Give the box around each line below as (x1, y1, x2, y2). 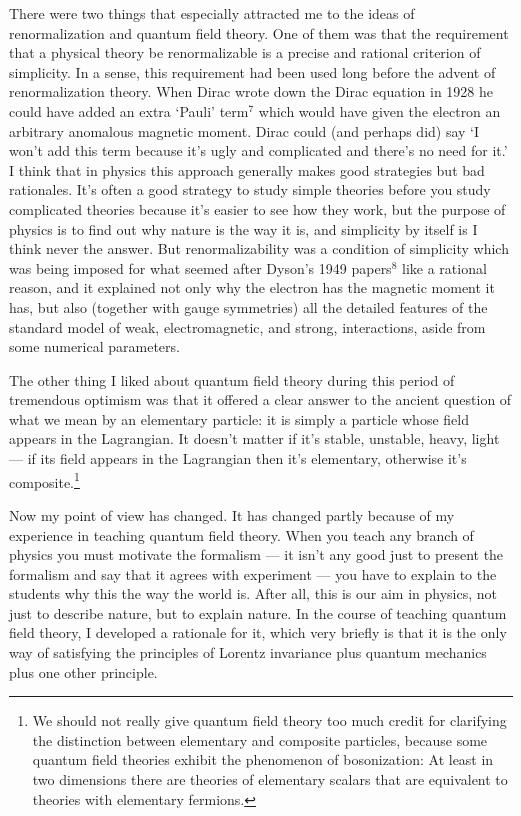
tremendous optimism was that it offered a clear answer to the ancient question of (9, 389, 512, 410)
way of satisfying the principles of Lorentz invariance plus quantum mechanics (9, 642, 487, 663)
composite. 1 (9, 468, 80, 492)
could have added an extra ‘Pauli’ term (9, 100, 249, 121)
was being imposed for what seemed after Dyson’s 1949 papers (9, 257, 392, 278)
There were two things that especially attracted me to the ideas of (9, 3, 415, 23)
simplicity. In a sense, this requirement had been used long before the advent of (9, 61, 496, 82)
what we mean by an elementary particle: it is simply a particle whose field (9, 408, 469, 429)
